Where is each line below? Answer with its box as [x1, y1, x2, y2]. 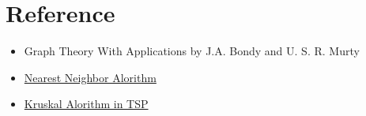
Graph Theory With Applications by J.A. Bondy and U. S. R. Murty [24, 43, 360, 59]
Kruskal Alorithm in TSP [24, 95, 149, 112]
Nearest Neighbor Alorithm [24, 69, 157, 85]
